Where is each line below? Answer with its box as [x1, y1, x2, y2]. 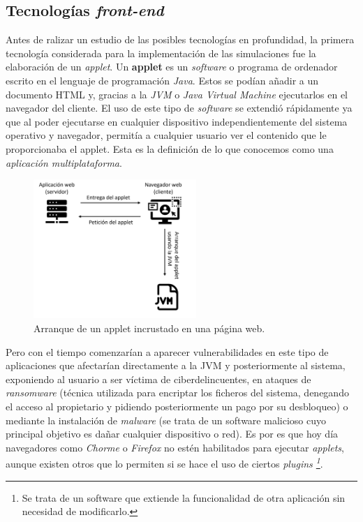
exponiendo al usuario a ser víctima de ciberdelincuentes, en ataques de [6, 371, 311, 386]
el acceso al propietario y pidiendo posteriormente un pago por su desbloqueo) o [6, 398, 348, 413]
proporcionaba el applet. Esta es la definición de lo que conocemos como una [6, 141, 334, 156]
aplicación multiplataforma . [6, 155, 122, 170]
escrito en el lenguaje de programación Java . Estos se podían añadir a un [6, 73, 319, 87]
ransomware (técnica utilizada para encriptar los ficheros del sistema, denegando [6, 385, 349, 400]
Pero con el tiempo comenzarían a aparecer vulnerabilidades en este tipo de [6, 344, 329, 359]
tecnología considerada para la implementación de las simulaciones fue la [6, 45, 316, 60]
